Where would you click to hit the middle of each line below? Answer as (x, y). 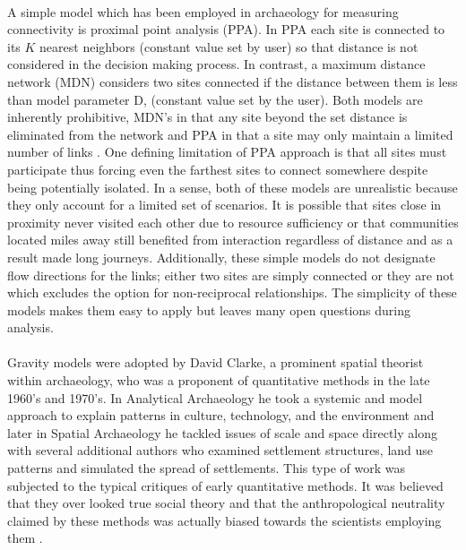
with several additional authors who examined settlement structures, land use (220, 450)
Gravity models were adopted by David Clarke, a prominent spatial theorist (216, 362)
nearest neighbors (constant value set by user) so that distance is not (229, 46)
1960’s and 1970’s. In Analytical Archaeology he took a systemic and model (215, 397)
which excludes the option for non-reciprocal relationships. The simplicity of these (232, 292)
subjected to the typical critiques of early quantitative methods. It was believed (225, 485)
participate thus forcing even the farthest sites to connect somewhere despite (218, 169)
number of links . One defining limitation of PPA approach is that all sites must (227, 152)
